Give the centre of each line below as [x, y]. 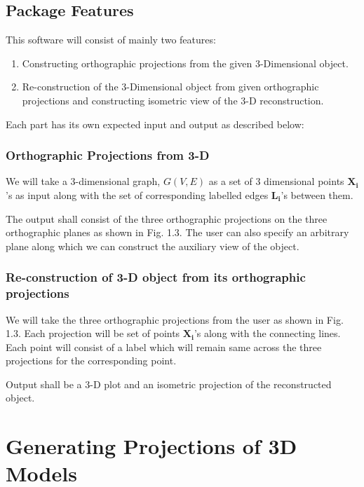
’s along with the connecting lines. [267, 333]
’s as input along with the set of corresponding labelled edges [137, 194]
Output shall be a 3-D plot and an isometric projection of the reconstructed [169, 384]
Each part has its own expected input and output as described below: [155, 124]
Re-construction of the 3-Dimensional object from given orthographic [170, 87]
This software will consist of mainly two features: [111, 40]
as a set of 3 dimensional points [276, 181]
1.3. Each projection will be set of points [93, 333]
